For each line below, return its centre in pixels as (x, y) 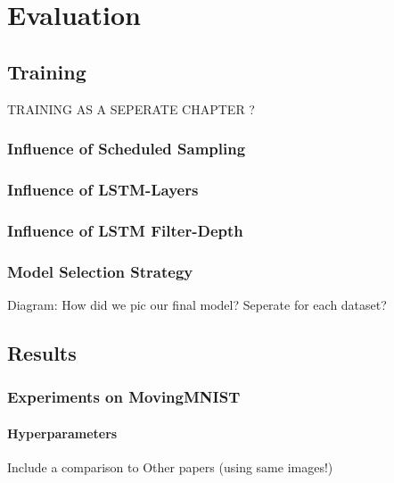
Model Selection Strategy (100, 271)
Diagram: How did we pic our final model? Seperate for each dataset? (197, 304)
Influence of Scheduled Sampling (127, 149)
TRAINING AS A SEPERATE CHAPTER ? (131, 108)
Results (42, 352)
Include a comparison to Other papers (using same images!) (170, 466)
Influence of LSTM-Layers (103, 189)
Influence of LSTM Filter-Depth (125, 230)
